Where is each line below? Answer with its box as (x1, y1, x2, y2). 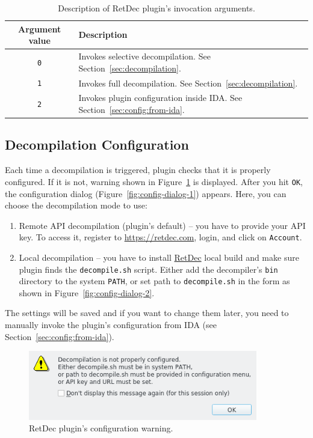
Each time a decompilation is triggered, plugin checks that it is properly (5, 163, 271, 176)
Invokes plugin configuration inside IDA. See (78, 91, 243, 104)
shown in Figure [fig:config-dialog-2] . (19, 286, 155, 299)
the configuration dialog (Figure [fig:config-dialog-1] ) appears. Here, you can (5, 187, 287, 199)
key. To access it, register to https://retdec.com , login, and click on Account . (19, 231, 302, 243)
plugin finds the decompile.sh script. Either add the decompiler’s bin (19, 263, 278, 275)
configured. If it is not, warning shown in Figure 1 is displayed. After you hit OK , (5, 175, 303, 187)
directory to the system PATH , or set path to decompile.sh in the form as (19, 275, 290, 287)
